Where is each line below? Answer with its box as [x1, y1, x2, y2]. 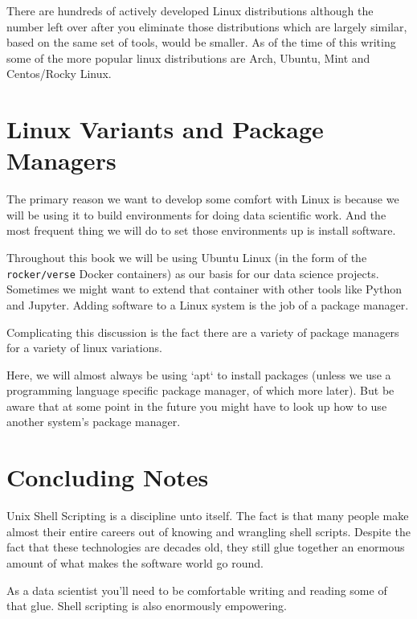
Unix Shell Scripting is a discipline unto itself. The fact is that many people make [6, 507, 409, 524]
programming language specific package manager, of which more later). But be [6, 382, 395, 399]
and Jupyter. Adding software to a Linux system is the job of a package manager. [6, 296, 409, 313]
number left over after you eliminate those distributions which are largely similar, [6, 18, 407, 35]
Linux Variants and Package [6, 113, 324, 146]
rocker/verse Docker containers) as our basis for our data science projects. [6, 264, 379, 281]
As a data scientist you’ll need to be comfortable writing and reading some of [6, 581, 387, 598]
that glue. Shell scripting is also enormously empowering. [6, 597, 287, 614]
